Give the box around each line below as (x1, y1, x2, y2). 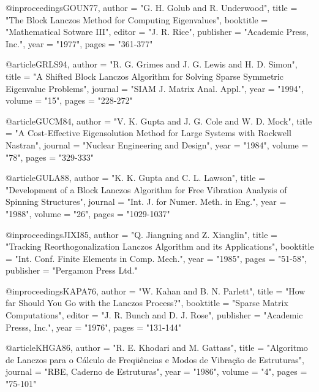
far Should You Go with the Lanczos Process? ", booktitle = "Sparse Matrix (6, 296, 288, 309)
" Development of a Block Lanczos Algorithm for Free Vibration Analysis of (6, 183, 287, 196)
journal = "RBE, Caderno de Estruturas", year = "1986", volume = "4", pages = (6, 365, 307, 378)
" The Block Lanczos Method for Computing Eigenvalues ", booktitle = (6, 13, 268, 26)
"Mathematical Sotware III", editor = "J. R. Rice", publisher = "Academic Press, (6, 25, 309, 38)
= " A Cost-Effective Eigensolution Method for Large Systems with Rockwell (6, 126, 291, 139)
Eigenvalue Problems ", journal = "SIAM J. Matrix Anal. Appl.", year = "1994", (6, 82, 304, 94)
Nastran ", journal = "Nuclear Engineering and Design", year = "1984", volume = (6, 138, 309, 151)
